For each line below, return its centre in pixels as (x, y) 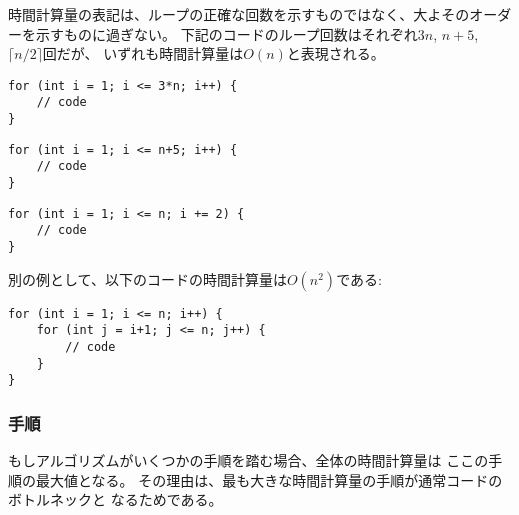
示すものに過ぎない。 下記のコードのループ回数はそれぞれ (226, 33)
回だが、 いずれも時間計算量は (143, 53)
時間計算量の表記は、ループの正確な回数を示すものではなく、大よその (239, 14)
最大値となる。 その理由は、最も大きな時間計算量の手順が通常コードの (269, 479)
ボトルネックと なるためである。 (115, 499)
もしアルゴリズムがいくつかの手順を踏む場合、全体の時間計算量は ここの (248, 460)
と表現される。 (335, 53)
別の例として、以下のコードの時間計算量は (147, 278)
